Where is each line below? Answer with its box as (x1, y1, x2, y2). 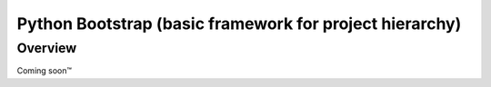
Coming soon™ (16, 65, 73, 76)
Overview (16, 40, 77, 56)
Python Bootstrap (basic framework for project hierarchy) (16, 14, 462, 34)
